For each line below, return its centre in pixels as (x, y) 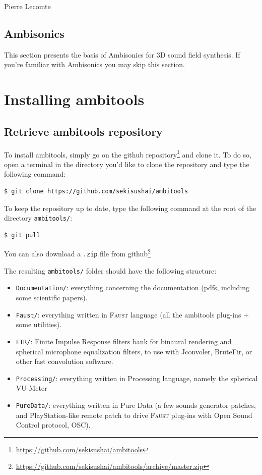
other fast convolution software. (64, 361)
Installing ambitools (74, 99)
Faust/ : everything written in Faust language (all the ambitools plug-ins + (132, 314)
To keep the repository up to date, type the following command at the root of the (130, 208)
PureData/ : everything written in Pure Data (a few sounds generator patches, (136, 405)
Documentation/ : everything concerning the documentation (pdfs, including (133, 287)
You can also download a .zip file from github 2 (77, 253)
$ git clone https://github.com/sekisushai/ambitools (96, 191)
